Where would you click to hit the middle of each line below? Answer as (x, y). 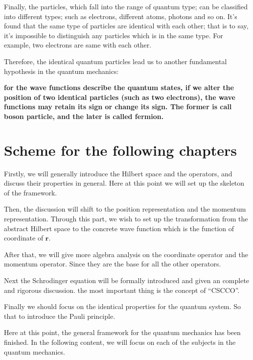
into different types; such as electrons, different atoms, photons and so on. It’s (121, 16)
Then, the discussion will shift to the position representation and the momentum (125, 209)
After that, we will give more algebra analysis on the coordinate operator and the (126, 254)
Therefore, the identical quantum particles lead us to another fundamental (115, 61)
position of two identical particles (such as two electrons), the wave (120, 97)
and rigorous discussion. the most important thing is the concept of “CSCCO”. (122, 290)
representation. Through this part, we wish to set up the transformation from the (126, 219)
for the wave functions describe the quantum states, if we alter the (119, 87)
